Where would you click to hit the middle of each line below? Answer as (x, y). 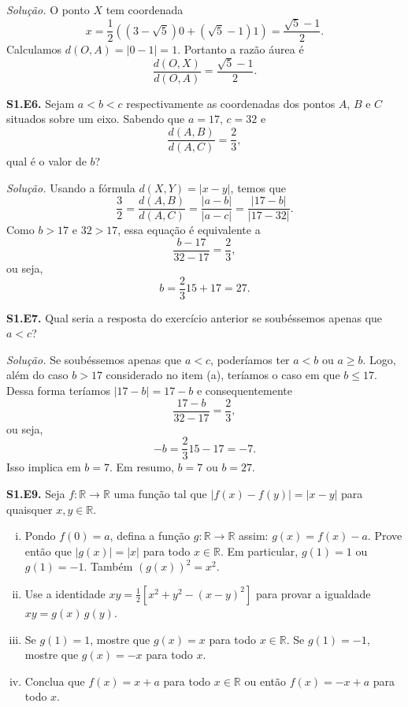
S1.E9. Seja (36, 493)
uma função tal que (160, 493)
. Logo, (379, 359)
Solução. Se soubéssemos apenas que (94, 359)
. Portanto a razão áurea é (241, 49)
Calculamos (34, 49)
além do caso (37, 375)
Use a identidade (65, 593)
